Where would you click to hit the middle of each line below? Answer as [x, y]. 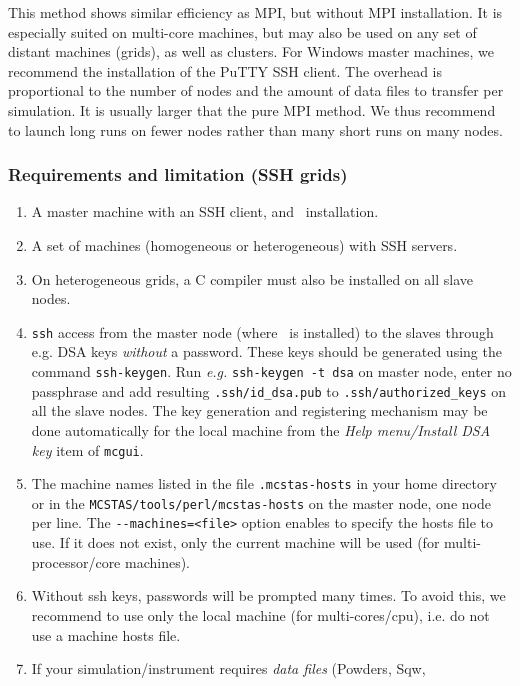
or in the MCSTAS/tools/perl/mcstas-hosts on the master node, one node [261, 502]
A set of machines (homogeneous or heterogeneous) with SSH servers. [244, 244]
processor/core [76, 561]
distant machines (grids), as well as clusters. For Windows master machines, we [251, 51]
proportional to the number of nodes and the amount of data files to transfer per [256, 90]
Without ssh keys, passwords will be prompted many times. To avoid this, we [268, 595]
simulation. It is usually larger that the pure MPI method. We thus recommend [252, 109]
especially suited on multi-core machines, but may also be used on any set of [242, 31]
